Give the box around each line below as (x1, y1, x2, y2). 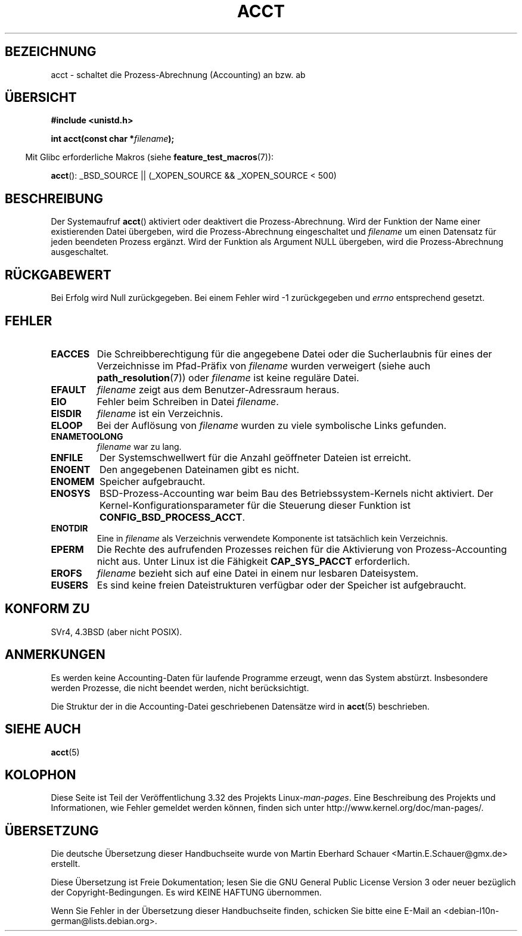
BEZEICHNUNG (5, 44, 97, 60)
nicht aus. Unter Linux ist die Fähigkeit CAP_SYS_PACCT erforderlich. (97, 555, 410, 567)
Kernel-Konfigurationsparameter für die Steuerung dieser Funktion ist (99, 499, 411, 511)
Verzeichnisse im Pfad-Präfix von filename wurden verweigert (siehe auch (97, 359, 431, 372)
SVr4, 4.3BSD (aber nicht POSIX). (51, 626, 182, 637)
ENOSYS (50, 487, 91, 499)
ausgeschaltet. (51, 247, 109, 257)
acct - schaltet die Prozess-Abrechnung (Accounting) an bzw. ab (51, 69, 306, 80)
